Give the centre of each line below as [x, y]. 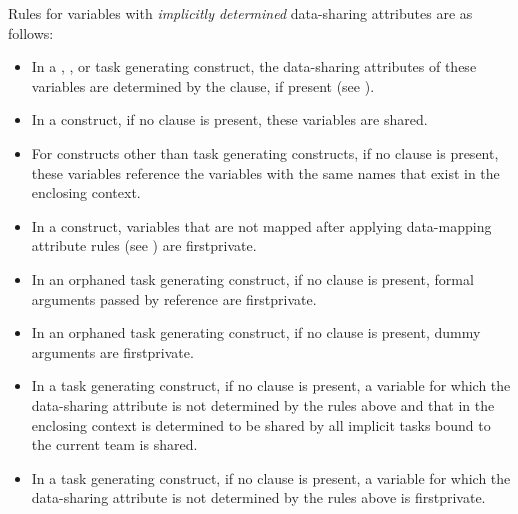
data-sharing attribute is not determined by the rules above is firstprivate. [258, 497]
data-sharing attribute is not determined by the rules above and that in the [263, 404]
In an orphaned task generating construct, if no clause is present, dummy [256, 332]
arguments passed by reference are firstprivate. [174, 298]
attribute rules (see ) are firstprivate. [144, 245]
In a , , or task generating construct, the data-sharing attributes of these [254, 66]
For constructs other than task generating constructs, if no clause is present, [265, 152]
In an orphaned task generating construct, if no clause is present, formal [252, 278]
